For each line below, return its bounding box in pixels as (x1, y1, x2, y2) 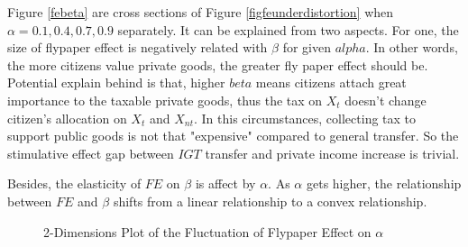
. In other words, (365, 38, 458, 57)
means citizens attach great (255, 73, 407, 92)
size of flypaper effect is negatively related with (7, 38, 268, 57)
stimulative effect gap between (7, 143, 174, 162)
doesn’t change (344, 90, 427, 109)
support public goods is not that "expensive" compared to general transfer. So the (7, 126, 459, 145)
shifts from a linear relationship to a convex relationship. (113, 191, 427, 210)
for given (282, 38, 331, 57)
